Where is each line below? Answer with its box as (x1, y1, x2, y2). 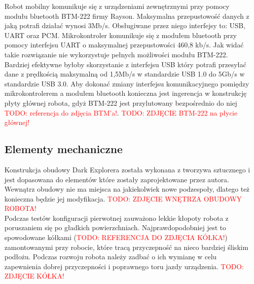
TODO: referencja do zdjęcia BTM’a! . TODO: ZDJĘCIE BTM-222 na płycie (4, 107, 238, 118)
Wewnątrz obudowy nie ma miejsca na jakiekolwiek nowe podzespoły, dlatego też (4, 184, 250, 194)
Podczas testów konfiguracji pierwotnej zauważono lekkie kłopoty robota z (4, 212, 229, 223)
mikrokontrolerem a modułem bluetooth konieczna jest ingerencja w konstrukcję (4, 88, 247, 98)
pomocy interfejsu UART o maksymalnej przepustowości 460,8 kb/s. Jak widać (4, 40, 244, 50)
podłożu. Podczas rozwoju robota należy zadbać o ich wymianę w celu (4, 251, 217, 262)
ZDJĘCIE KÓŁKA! (4, 271, 65, 281)
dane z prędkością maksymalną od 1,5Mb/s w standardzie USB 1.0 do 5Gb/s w (4, 69, 245, 79)
